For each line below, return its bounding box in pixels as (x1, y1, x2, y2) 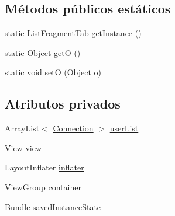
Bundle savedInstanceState (5, 200, 101, 212)
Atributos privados (5, 95, 121, 113)
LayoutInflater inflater (5, 161, 84, 173)
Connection (53, 122, 94, 134)
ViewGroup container (5, 180, 81, 193)
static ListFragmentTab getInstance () (5, 27, 142, 39)
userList (109, 122, 139, 134)
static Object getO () (5, 46, 81, 58)
